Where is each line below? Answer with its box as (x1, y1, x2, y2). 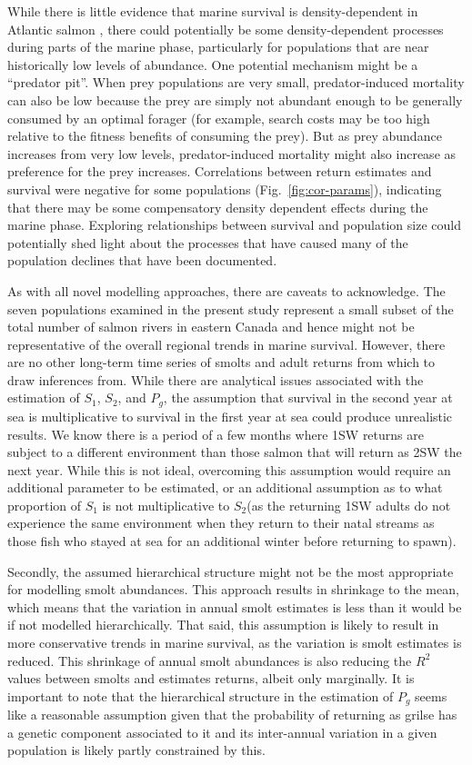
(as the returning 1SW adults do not (246, 495, 451, 514)
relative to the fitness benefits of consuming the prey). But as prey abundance (7, 126, 442, 145)
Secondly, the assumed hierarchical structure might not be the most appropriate (7, 561, 454, 581)
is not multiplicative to (102, 495, 230, 514)
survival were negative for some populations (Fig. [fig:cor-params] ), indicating (7, 179, 442, 198)
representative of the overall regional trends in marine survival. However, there (7, 334, 446, 353)
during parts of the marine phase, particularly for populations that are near (7, 37, 429, 56)
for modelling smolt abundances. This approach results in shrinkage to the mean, (7, 580, 459, 599)
